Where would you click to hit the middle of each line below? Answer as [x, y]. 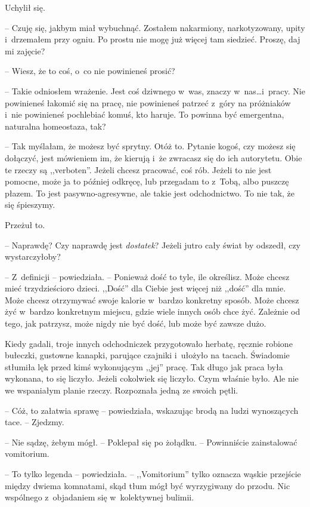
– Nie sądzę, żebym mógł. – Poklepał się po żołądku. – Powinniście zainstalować [151, 442]
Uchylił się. [25, 7]
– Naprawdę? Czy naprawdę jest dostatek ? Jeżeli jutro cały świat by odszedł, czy [153, 245]
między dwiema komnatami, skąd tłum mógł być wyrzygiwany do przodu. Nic [148, 485]
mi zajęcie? [25, 50]
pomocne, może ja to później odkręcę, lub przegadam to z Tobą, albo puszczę [147, 181]
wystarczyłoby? [33, 256]
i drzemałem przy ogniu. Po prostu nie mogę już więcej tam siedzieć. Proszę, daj [153, 39]
